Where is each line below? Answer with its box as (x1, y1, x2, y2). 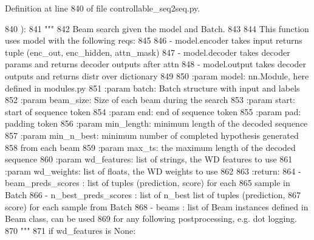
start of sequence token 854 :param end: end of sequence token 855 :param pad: (5, 105, 301, 118)
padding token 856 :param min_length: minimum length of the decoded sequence (5, 117, 308, 130)
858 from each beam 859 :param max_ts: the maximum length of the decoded (5, 141, 296, 153)
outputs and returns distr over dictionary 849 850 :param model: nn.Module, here (5, 69, 309, 82)
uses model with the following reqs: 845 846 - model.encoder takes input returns (5, 34, 302, 47)
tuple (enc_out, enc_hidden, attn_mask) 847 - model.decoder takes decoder (5, 45, 290, 58)
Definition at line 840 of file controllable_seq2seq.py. (5, 2, 200, 14)
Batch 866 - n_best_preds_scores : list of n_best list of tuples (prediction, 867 (5, 188, 301, 201)
